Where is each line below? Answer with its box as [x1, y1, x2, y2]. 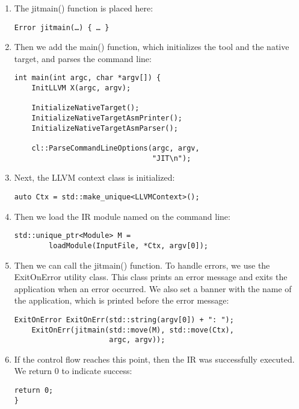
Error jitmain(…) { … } [14, 23, 109, 32]
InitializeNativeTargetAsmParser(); [31, 123, 178, 133]
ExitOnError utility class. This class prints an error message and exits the [14, 270, 288, 283]
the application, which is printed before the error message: [14, 294, 229, 307]
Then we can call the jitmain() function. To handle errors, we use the [14, 258, 270, 271]
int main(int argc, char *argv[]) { [14, 73, 161, 83]
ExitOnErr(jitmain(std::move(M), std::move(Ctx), [31, 325, 234, 334]
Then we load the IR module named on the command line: [14, 210, 230, 222]
